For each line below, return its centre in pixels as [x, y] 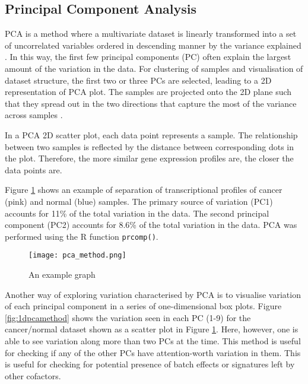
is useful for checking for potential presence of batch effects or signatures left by [150, 364]
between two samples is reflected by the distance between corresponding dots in [150, 146]
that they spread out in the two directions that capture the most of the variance [151, 103]
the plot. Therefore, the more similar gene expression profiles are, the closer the [149, 158]
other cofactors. [33, 375]
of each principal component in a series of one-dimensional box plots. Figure [143, 306]
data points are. [34, 169]
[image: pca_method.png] [77, 256]
